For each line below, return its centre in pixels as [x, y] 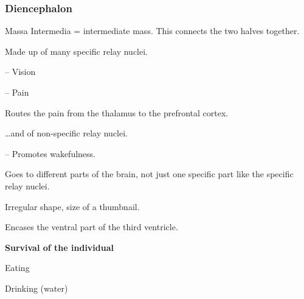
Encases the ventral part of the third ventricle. [92, 227]
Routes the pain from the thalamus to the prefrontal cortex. [117, 112]
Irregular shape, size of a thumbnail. [72, 206]
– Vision [20, 72]
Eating [17, 268]
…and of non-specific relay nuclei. [67, 133]
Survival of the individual [59, 247]
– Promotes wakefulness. [50, 153]
